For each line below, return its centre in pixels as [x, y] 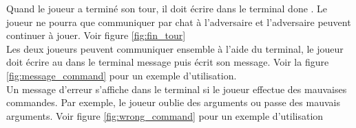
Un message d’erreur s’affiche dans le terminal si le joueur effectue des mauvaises [177, 89]
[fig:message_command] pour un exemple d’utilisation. [122, 75]
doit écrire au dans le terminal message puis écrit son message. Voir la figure [168, 62]
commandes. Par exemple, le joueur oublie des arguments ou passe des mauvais [173, 102]
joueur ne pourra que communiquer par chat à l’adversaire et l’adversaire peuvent [179, 22]
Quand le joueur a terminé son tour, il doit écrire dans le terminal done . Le [167, 8]
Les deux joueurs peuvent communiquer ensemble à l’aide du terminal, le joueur [175, 48]
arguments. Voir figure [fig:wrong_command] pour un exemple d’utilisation [165, 115]
